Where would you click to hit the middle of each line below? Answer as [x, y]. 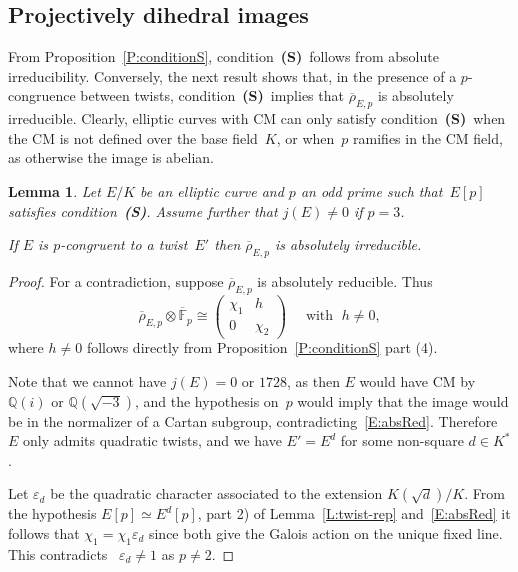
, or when [305, 137]
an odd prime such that [371, 190]
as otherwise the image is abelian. [111, 157]
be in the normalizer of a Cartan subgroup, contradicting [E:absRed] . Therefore [253, 420]
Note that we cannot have [87, 381]
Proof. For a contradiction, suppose [116, 280]
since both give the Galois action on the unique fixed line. [325, 533]
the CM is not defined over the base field [133, 137]
